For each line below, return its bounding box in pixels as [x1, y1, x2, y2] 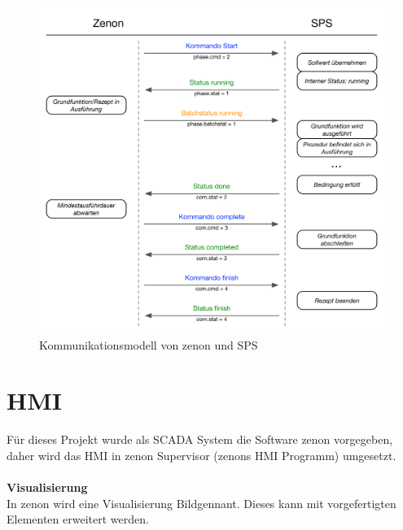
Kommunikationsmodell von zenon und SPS [39, 336, 258, 353]
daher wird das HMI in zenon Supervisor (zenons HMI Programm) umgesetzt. [7, 446, 396, 463]
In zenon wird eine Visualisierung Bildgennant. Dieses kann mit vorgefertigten [7, 494, 396, 511]
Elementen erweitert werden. [7, 510, 149, 528]
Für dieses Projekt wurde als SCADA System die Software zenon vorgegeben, [7, 431, 393, 448]
